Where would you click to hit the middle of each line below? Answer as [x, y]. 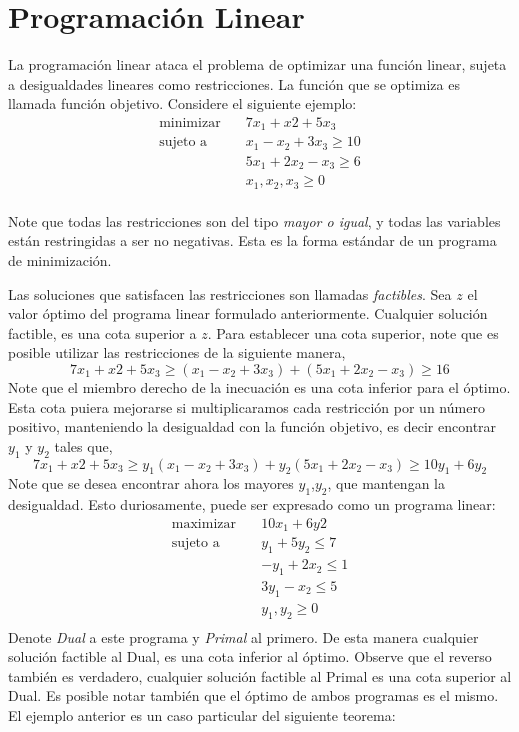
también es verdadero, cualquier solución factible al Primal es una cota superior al [260, 675]
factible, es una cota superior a [102, 332]
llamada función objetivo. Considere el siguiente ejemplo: [182, 103]
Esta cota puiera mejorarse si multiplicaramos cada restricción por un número [246, 406]
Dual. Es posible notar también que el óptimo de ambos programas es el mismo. [253, 695]
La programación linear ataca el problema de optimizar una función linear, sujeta [257, 64]
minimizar [190, 122]
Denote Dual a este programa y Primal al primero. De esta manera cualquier [243, 636]
